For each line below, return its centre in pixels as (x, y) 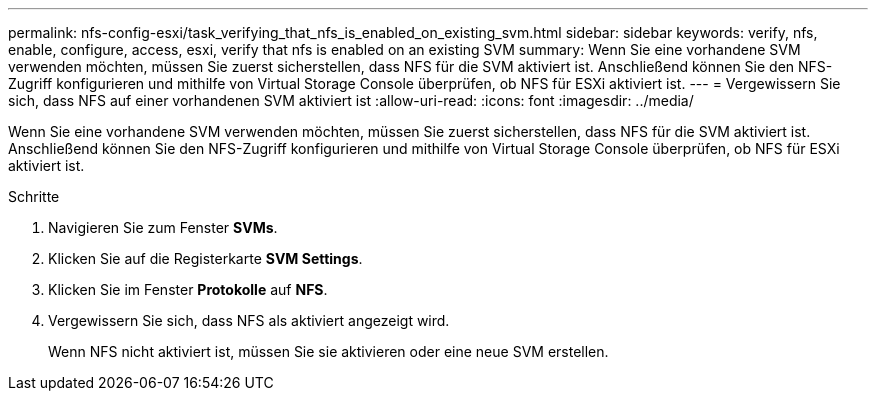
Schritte (34, 196)
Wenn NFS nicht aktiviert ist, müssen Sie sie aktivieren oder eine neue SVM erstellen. (328, 351)
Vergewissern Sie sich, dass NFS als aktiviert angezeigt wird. (249, 320)
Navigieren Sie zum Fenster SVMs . (163, 227)
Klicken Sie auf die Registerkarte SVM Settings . (205, 258)
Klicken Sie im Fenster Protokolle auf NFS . (188, 289)
